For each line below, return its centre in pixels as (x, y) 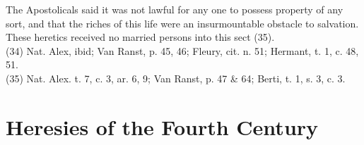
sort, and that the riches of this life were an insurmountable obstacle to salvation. (182, 23)
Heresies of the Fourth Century (162, 126)
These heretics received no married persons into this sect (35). (140, 37)
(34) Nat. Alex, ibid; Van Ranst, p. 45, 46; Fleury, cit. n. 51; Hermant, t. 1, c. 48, (182, 50)
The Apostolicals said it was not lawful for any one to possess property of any (175, 9)
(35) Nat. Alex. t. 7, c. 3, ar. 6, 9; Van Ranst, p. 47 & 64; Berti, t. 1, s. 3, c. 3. (176, 78)
